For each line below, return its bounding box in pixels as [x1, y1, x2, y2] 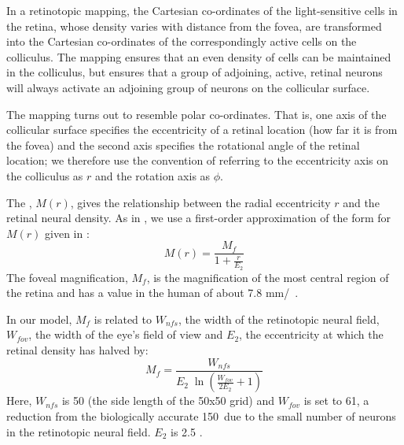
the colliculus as [6, 167, 83, 184]
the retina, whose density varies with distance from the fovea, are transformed [6, 17, 382, 34]
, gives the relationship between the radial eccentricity [70, 194, 331, 210]
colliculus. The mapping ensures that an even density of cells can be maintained [6, 48, 391, 65]
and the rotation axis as [95, 167, 211, 184]
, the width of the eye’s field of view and [28, 326, 223, 343]
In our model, [6, 310, 72, 327]
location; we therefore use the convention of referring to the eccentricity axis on [6, 152, 389, 169]
